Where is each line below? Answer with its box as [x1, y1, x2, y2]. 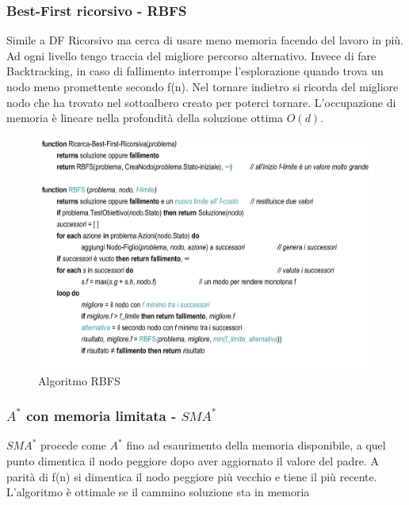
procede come [40, 437, 106, 453]
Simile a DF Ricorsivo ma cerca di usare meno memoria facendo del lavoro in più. [6, 32, 404, 48]
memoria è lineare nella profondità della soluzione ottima [6, 109, 284, 126]
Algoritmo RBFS [38, 372, 120, 388]
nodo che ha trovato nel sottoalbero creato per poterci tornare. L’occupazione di [6, 94, 396, 110]
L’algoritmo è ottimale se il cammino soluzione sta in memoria [6, 484, 310, 500]
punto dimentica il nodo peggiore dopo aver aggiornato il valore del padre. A [6, 452, 380, 469]
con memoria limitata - [26, 406, 177, 426]
